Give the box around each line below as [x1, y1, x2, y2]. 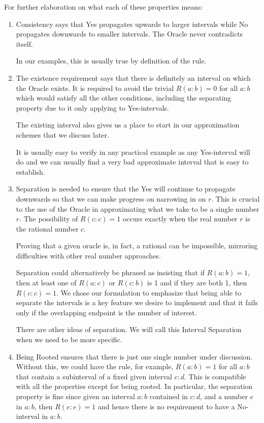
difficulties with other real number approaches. [16, 250, 161, 261]
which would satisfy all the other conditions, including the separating [16, 92, 232, 103]
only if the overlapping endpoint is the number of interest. [16, 307, 197, 317]
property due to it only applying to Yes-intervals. [16, 102, 169, 113]
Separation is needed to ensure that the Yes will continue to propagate [16, 183, 236, 194]
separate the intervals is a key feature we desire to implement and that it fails [16, 297, 258, 308]
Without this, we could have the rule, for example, [16, 361, 174, 372]
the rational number [16, 223, 79, 234]
